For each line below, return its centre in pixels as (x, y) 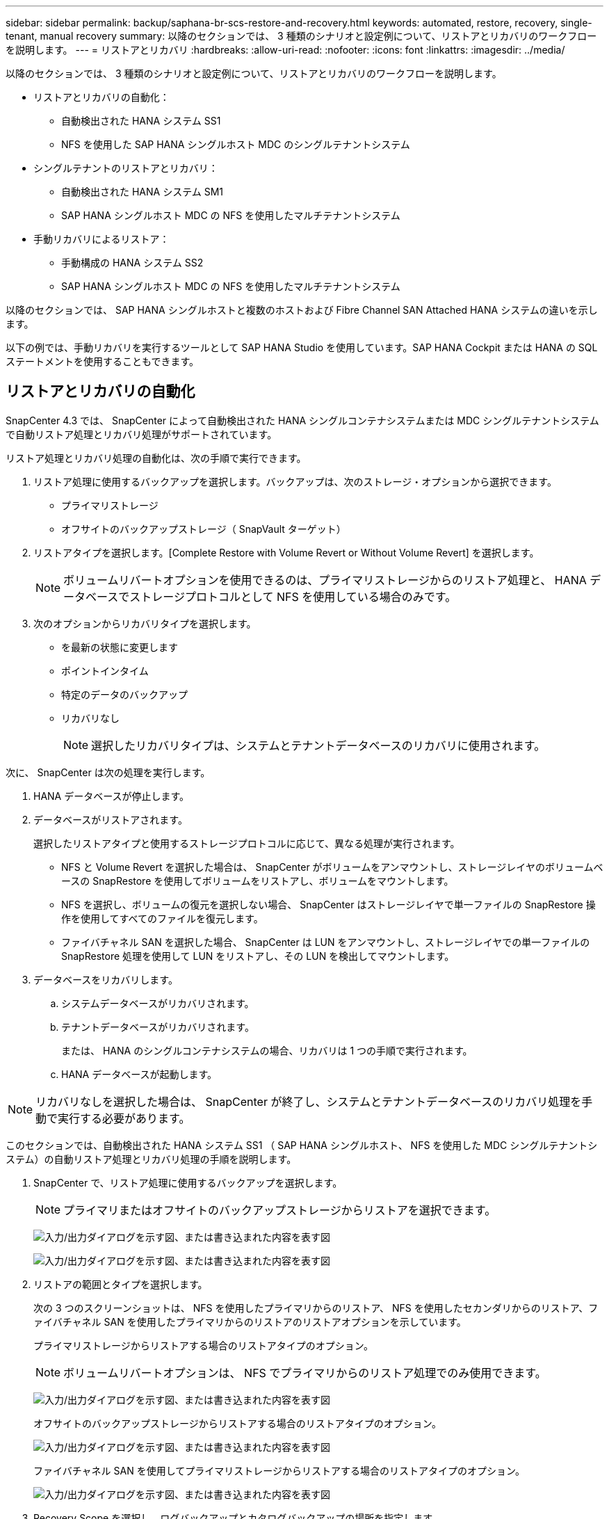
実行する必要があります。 (124, 1118)
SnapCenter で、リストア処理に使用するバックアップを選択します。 (188, 1182)
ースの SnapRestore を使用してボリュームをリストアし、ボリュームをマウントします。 (258, 881)
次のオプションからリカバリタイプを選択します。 (145, 623)
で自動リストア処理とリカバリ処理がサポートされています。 (141, 434)
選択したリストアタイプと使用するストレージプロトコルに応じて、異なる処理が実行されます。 (247, 843)
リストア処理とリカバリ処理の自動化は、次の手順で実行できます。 (156, 458)
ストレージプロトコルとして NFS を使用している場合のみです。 (293, 596)
